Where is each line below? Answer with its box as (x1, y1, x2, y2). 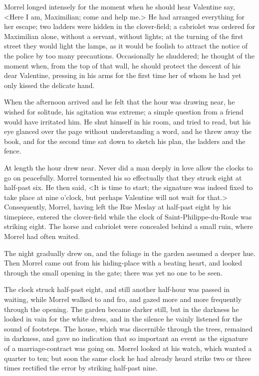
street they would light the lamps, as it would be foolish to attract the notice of (4, 40, 248, 51)
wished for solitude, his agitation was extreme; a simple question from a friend (4, 106, 244, 116)
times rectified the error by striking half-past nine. (4, 362, 158, 373)
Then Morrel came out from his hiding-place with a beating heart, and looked (4, 257, 243, 268)
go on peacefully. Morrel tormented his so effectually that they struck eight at (4, 172, 242, 182)
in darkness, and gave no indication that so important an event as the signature (4, 333, 248, 343)
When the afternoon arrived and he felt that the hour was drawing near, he (4, 96, 235, 107)
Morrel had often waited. (4, 231, 80, 241)
